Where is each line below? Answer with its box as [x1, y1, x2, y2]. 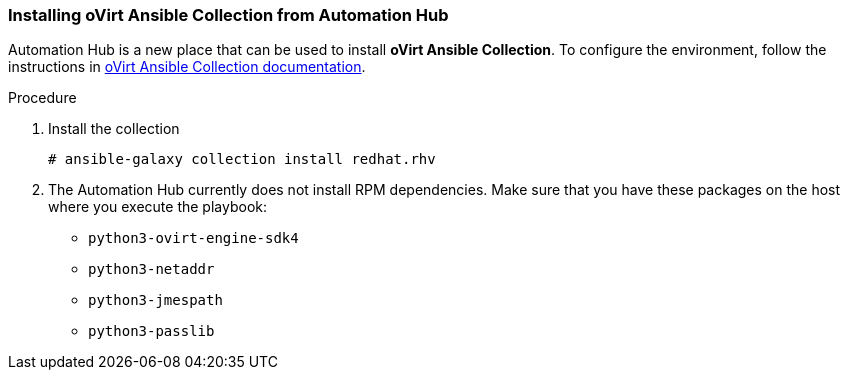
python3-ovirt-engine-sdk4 [88, 230, 299, 247]
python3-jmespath [88, 292, 223, 309]
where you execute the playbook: [48, 198, 267, 216]
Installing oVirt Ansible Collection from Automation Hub [8, 5, 449, 25]
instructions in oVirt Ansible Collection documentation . [8, 58, 366, 76]
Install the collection [48, 120, 180, 138]
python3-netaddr [88, 261, 215, 278]
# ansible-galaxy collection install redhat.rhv [48, 151, 436, 168]
